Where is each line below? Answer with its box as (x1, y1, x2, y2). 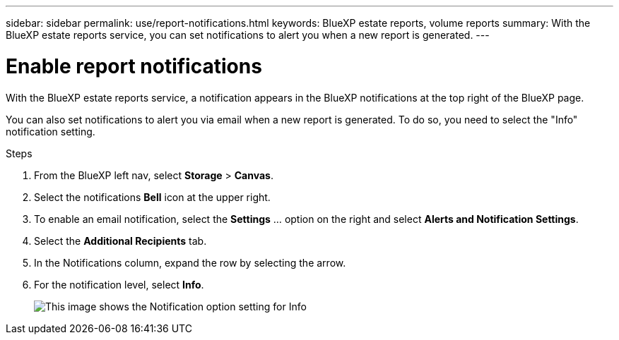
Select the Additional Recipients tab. (34, 234, 207, 247)
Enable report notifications (6, 54, 262, 78)
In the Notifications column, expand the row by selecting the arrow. (34, 256, 346, 269)
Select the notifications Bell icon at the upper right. (34, 190, 271, 203)
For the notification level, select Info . (34, 278, 204, 291)
